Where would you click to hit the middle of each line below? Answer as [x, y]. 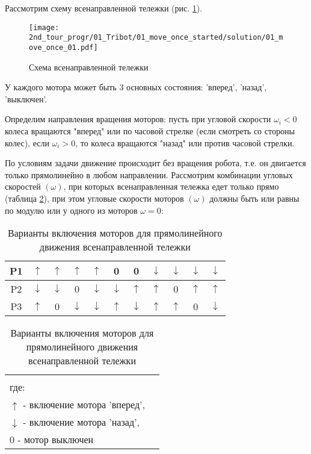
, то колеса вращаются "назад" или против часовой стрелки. [185, 142]
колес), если [27, 142]
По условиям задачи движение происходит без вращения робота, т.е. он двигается [155, 163]
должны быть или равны [254, 198]
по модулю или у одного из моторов [71, 210]
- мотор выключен [56, 440]
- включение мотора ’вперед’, [84, 405]
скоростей [23, 186]
